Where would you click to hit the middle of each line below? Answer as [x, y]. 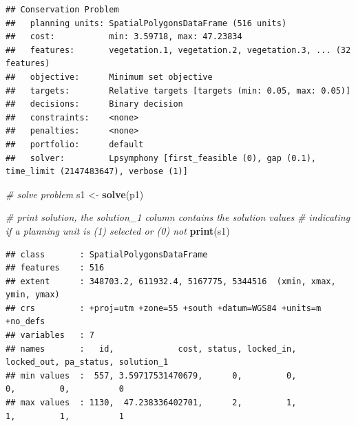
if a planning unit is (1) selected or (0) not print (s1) [118, 230]
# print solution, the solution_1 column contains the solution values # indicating [178, 217]
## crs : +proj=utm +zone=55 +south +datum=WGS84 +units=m [164, 308]
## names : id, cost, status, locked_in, [151, 349]
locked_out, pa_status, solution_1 [87, 362]
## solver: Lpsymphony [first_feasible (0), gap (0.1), [161, 158]
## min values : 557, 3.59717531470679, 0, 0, [151, 375]
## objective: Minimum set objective [109, 77]
